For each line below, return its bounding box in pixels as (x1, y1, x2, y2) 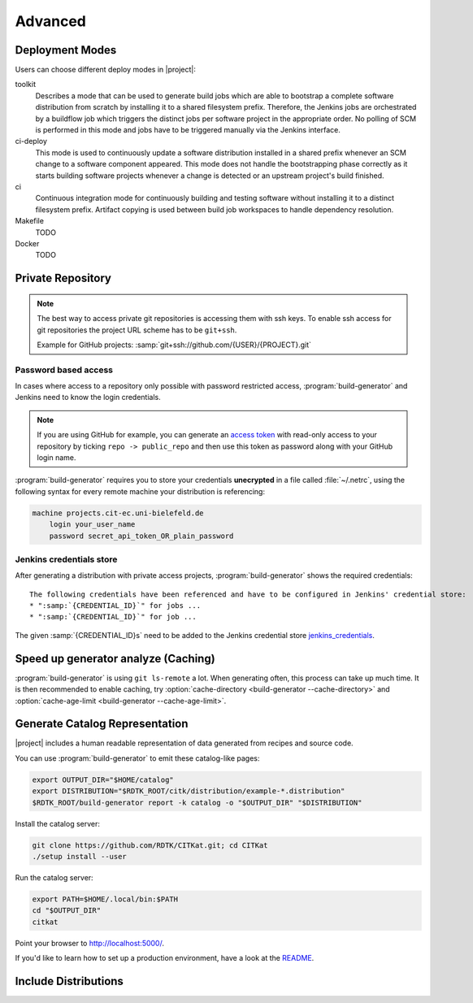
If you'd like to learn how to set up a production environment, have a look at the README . (15, 953, 315, 963)
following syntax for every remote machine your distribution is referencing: (15, 486, 266, 496)
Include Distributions (15, 974, 124, 988)
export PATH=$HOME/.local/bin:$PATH (32, 894, 179, 904)
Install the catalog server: (15, 818, 101, 828)
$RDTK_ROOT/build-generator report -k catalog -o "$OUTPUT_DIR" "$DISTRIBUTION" (32, 797, 362, 807)
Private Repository (15, 271, 111, 285)
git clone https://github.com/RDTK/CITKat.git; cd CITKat (32, 840, 268, 849)
